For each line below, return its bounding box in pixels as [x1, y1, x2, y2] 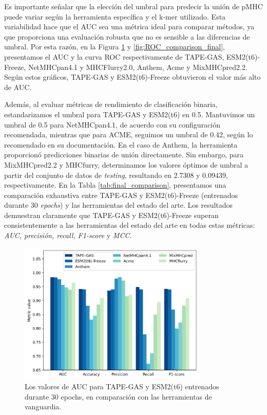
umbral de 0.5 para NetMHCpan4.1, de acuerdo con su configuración [4, 119, 221, 130]
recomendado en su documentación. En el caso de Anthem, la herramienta [4, 139, 238, 150]
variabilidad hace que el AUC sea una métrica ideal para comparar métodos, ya [4, 21, 255, 32]
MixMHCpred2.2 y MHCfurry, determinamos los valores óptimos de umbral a [4, 159, 249, 170]
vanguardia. [25, 401, 62, 412]
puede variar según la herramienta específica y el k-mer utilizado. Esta [4, 11, 226, 22]
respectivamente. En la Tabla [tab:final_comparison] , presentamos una [4, 179, 226, 190]
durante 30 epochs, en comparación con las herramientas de [25, 391, 212, 402]
